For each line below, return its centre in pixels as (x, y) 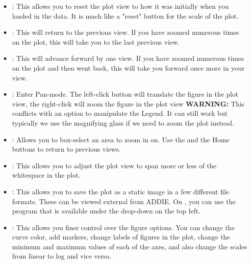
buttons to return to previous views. (66, 149)
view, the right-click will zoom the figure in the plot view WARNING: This (128, 103)
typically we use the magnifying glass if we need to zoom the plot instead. (123, 122)
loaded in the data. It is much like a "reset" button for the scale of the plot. (125, 15)
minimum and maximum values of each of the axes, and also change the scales (129, 246)
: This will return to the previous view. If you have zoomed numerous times (125, 32)
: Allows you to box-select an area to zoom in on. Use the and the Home (121, 139)
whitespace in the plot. (46, 175)
